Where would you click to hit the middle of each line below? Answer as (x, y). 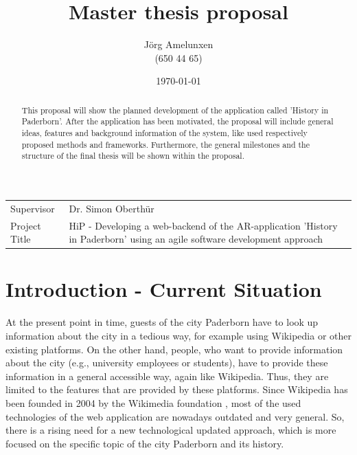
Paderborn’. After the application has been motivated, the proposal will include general (177, 121)
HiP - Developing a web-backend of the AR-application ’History (203, 225)
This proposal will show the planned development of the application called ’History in (175, 110)
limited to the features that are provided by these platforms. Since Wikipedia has (177, 389)
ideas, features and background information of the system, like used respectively (164, 133)
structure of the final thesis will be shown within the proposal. (133, 156)
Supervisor (33, 208)
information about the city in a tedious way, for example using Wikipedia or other (178, 335)
